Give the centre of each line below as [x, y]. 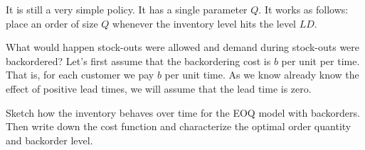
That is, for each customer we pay [80, 75]
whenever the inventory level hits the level [205, 23]
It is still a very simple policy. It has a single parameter [127, 9]
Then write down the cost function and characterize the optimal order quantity [179, 126]
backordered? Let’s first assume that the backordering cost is [138, 60]
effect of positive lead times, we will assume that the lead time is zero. [159, 88]
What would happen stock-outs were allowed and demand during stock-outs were [183, 47]
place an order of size [52, 23]
